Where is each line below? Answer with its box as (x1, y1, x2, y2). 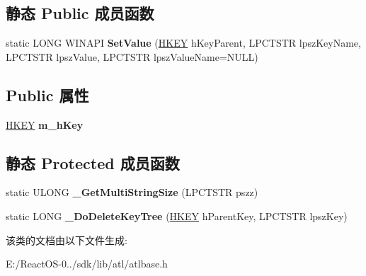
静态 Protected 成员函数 (6, 151, 180, 173)
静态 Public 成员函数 (6, 2, 154, 24)
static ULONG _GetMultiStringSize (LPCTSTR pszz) (6, 185, 258, 200)
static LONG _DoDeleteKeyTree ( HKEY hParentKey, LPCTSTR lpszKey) (6, 208, 348, 223)
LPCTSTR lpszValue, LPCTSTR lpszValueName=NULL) (6, 49, 258, 64)
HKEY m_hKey (6, 117, 84, 132)
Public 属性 (6, 84, 89, 105)
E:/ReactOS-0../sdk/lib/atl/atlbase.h (6, 256, 168, 271)
